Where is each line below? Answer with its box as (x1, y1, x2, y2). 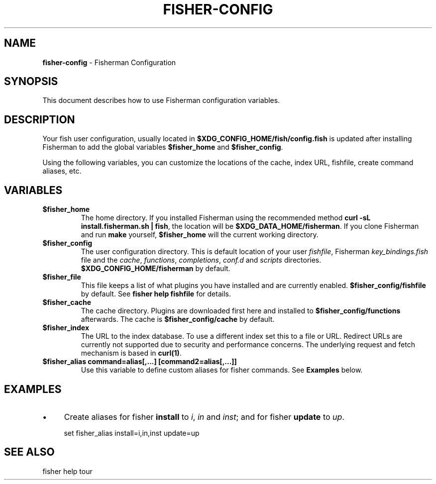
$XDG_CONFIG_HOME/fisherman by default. (81, 264, 230, 273)
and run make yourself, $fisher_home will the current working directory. (81, 230, 319, 239)
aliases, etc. (42, 167, 82, 176)
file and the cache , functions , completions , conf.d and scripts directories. (81, 256, 322, 265)
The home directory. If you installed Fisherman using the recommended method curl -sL (81, 213, 371, 222)
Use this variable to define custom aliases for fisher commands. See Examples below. (81, 366, 363, 375)
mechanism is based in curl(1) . (81, 349, 182, 358)
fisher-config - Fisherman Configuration (42, 58, 176, 67)
